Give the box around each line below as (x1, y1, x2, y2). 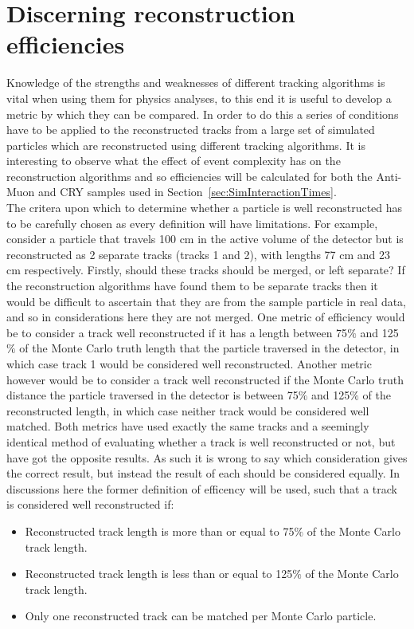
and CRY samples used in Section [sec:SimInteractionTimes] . (38, 183, 337, 200)
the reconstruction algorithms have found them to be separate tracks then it (6, 277, 378, 294)
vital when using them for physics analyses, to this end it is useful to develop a (6, 89, 392, 106)
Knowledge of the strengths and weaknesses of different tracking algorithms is (6, 74, 385, 91)
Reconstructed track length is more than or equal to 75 (25, 522, 295, 539)
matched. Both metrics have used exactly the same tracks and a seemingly (6, 418, 369, 434)
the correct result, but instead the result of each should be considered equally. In (6, 465, 400, 482)
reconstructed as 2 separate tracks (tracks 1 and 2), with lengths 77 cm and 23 (6, 246, 391, 262)
